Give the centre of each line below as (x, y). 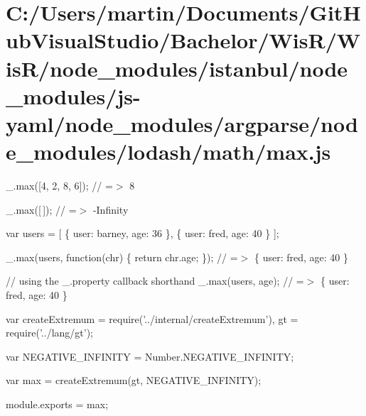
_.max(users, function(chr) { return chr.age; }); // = (122, 257)
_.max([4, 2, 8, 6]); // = (59, 186)
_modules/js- (73, 95)
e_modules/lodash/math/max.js (168, 152)
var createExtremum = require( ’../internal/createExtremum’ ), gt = (152, 318)
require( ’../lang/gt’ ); (50, 333)
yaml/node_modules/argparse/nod (182, 123)
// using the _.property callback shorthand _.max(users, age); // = (155, 281)
